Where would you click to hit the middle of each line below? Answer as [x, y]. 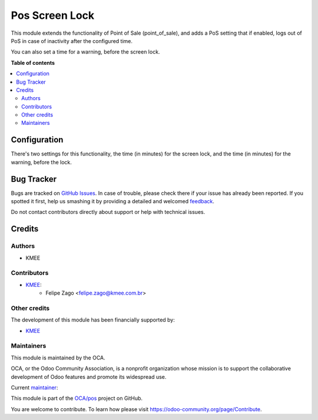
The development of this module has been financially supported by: [93, 320]
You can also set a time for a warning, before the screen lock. [85, 52]
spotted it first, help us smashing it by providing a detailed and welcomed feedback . [113, 201]
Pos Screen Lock [53, 15]
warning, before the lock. [41, 162]
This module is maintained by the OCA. [58, 358]
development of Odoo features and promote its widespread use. [89, 376]
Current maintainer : [34, 387]
